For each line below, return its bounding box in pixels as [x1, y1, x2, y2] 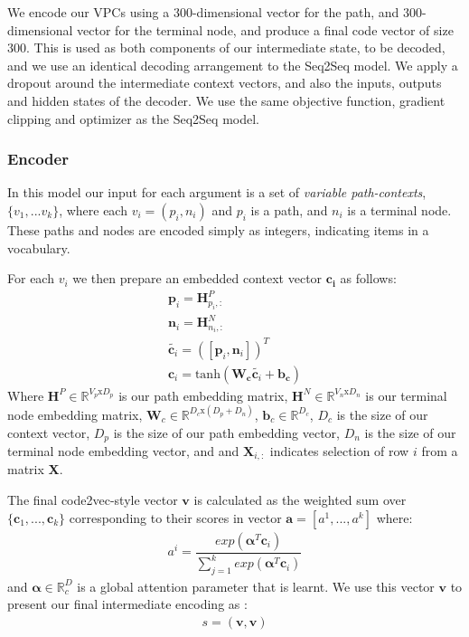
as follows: [340, 269, 397, 288]
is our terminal [365, 385, 447, 404]
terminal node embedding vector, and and [7, 442, 239, 461]
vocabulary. [7, 238, 70, 257]
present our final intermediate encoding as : [7, 594, 248, 613]
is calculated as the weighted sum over [193, 490, 407, 509]
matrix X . [7, 460, 63, 479]
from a [421, 442, 458, 461]
